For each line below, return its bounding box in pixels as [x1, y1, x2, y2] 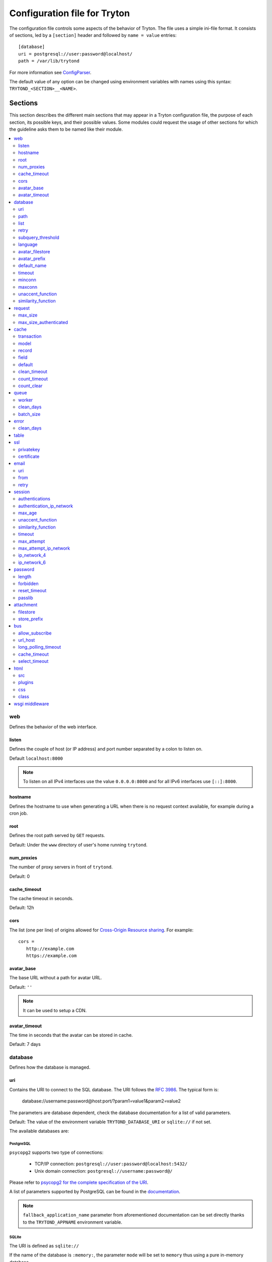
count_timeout [18, 376, 48, 382]
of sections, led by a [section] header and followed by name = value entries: [9, 32, 177, 38]
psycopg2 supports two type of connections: [9, 1149, 104, 1155]
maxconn [18, 284, 38, 290]
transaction [18, 333, 42, 339]
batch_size [18, 411, 41, 417]
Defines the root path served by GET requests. [9, 832, 105, 838]
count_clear [18, 383, 43, 389]
